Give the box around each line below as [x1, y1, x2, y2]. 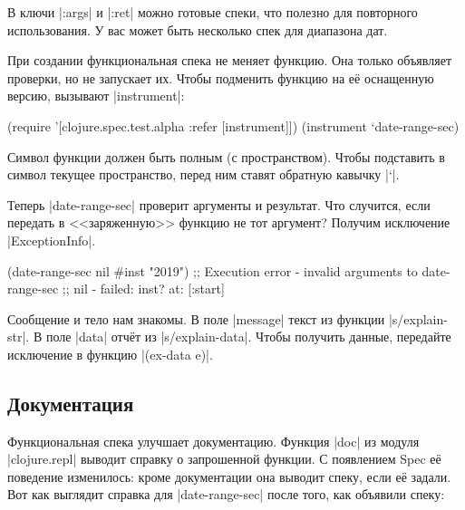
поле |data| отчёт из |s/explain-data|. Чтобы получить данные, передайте [45, 327, 451, 346]
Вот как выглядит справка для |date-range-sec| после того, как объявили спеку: [7, 485, 445, 504]
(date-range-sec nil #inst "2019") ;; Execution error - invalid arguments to [7, 261, 418, 280]
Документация [7, 389, 134, 417]
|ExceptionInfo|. [7, 230, 96, 249]
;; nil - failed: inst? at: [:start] [62, 279, 225, 298]
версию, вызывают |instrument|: [7, 86, 185, 105]
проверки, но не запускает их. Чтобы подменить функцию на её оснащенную [7, 68, 434, 87]
